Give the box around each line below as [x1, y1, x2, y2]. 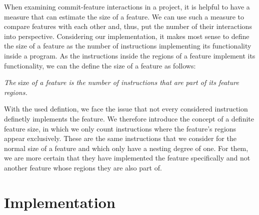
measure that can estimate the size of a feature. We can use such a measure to [4, 11, 244, 21]
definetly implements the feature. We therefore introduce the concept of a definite [4, 113, 254, 123]
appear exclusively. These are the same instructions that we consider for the [4, 133, 236, 143]
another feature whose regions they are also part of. [4, 162, 162, 172]
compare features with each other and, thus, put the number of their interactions [4, 21, 252, 31]
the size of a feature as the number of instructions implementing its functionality [4, 40, 251, 51]
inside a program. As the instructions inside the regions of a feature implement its [4, 50, 255, 60]
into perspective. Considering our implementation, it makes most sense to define [4, 30, 249, 41]
